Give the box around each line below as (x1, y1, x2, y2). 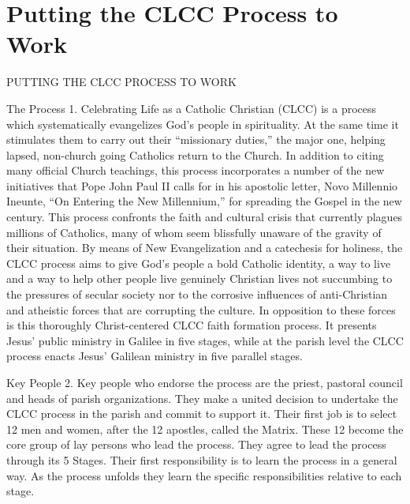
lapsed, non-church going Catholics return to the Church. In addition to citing (6, 146, 384, 163)
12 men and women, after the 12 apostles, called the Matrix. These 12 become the (6, 420, 404, 437)
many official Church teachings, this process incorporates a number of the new (6, 162, 385, 179)
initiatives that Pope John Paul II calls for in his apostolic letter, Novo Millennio (6, 177, 398, 194)
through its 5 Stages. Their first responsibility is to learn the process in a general (6, 451, 397, 468)
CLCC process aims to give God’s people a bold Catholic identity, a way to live (6, 254, 391, 271)
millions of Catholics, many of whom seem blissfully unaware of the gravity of (6, 224, 382, 240)
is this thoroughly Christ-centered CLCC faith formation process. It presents (6, 317, 377, 333)
